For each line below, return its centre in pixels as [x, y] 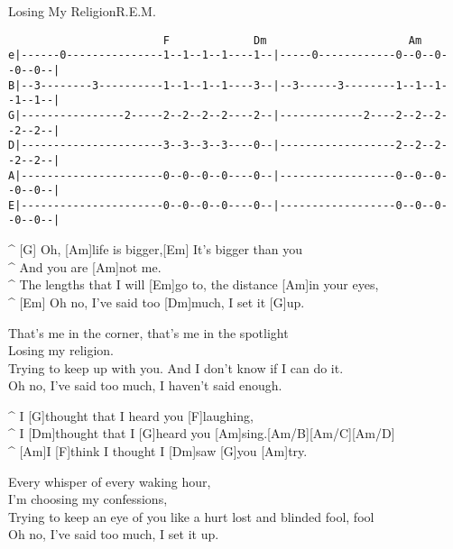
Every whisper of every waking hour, [110, 481]
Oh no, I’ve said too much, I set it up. [114, 534]
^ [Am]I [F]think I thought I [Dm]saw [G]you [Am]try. [158, 451]
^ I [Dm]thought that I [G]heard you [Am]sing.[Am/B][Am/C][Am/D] [202, 433]
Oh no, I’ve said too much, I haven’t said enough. [145, 385]
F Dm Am [292, 40]
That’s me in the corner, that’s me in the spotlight [148, 332]
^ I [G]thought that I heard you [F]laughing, [131, 415]
